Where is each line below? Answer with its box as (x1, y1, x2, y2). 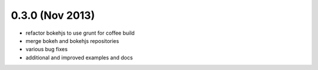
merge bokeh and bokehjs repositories (25, 37, 120, 44)
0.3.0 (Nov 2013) (11, 9, 95, 22)
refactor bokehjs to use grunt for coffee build (25, 29, 135, 36)
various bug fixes (25, 46, 68, 53)
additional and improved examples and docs (25, 54, 133, 61)
